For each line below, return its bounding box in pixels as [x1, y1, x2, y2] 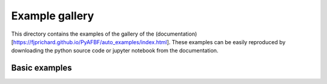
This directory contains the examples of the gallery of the [11, 30, 154, 37]
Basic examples [11, 63, 72, 73]
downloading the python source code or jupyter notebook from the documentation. [11, 47, 219, 54]
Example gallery [11, 9, 94, 22]
